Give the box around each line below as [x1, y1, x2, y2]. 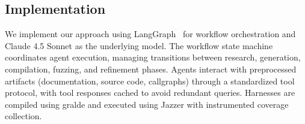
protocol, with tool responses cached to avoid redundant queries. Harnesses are [5, 86, 295, 99]
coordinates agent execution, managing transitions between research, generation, [5, 51, 301, 63]
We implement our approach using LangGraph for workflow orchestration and [5, 28, 296, 40]
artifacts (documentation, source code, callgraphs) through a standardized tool [5, 74, 295, 87]
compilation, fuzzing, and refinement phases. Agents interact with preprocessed [5, 62, 297, 75]
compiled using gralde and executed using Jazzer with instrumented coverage [5, 98, 289, 110]
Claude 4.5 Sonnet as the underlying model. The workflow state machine [5, 39, 273, 52]
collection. [5, 110, 42, 122]
